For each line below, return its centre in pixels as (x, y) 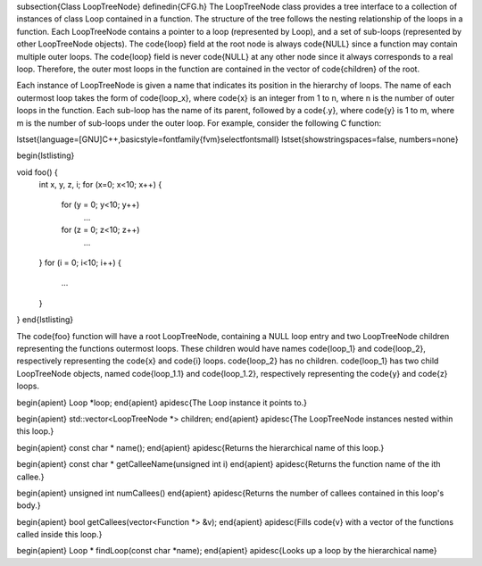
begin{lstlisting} (46, 155)
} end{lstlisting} (45, 320)
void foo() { (37, 172)
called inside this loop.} (59, 535)
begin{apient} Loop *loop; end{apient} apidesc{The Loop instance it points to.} (162, 403)
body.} (29, 505)
